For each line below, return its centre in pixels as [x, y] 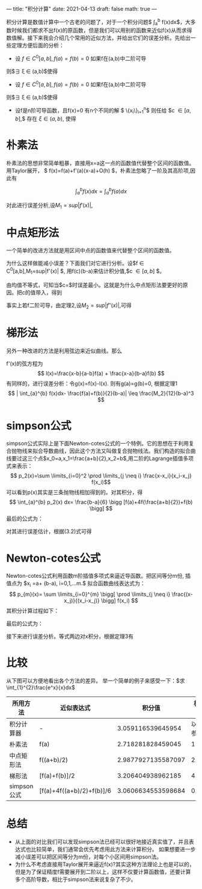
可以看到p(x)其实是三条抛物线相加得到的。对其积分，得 [75, 492]
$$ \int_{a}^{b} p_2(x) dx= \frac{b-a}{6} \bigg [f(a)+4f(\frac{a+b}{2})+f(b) [101, 502]
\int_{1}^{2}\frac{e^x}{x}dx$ [41, 687]
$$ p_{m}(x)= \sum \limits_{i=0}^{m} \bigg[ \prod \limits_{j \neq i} [90, 594]
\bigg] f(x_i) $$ [120, 601]
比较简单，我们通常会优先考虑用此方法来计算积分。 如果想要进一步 [113, 849]
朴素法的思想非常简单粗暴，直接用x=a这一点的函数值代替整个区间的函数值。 [100, 163]
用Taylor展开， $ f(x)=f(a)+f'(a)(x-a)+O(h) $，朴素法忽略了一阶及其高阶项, [98, 171]
